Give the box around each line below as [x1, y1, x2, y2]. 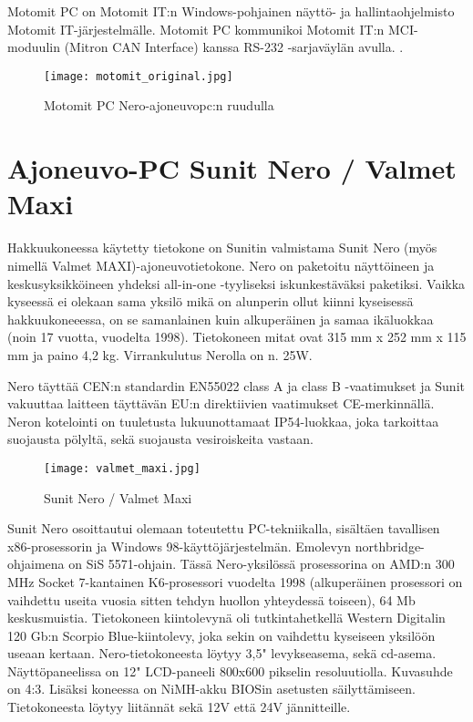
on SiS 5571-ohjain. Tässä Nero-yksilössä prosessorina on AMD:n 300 [68, 554, 455, 573]
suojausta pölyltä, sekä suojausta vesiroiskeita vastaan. [7, 429, 314, 449]
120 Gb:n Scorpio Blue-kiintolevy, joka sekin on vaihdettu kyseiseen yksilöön [7, 625, 436, 645]
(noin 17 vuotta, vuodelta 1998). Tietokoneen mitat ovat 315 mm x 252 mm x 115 [7, 327, 467, 346]
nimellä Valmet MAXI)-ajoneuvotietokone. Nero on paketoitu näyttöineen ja [7, 255, 435, 274]
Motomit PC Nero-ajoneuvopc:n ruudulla [44, 96, 274, 115]
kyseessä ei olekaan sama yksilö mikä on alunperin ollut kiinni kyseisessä [7, 292, 414, 311]
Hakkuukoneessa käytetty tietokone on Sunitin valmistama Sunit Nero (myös [7, 238, 437, 257]
